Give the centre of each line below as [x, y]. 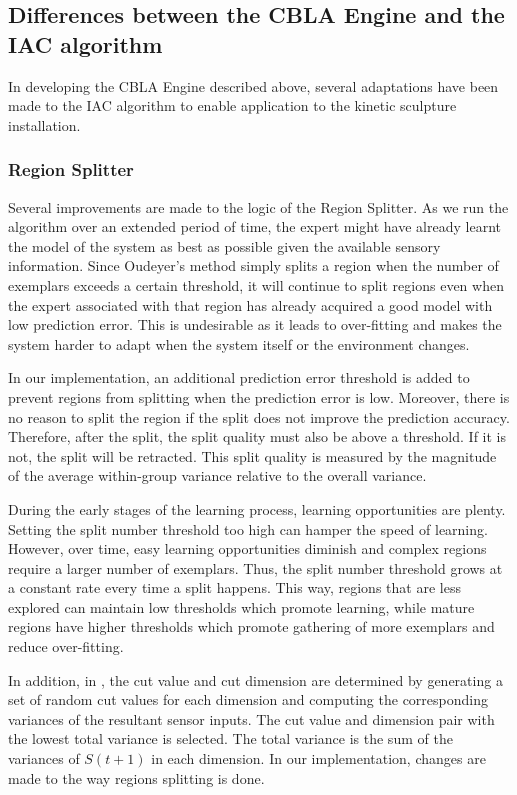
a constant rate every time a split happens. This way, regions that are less [234, 587]
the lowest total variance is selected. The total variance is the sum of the [230, 738]
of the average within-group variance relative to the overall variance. [217, 475]
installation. [44, 124]
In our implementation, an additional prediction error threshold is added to [239, 377]
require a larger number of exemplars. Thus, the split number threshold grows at [255, 567]
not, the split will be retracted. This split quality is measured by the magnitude [252, 455]
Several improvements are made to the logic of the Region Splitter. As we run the [258, 206]
